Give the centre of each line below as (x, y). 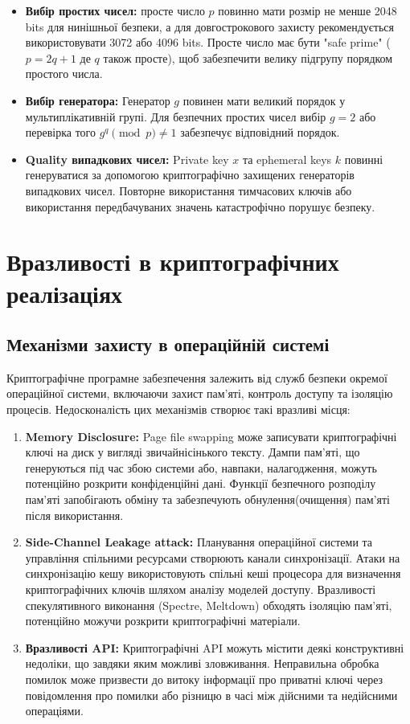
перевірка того (61, 132)
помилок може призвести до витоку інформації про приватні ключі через (204, 679)
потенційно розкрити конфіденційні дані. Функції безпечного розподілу (201, 483)
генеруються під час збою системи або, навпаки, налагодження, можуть (201, 467)
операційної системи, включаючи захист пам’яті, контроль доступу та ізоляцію (200, 393)
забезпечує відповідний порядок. (260, 132)
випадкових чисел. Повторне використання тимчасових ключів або (189, 190)
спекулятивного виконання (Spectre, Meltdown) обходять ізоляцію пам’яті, (209, 605)
